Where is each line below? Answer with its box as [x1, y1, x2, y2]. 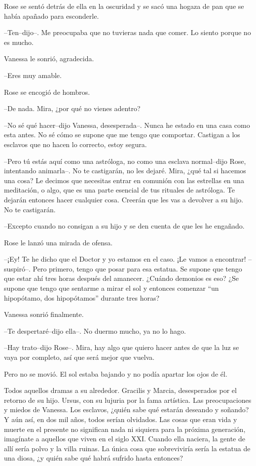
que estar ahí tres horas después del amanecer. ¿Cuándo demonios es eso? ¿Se [4, 273, 239, 283]
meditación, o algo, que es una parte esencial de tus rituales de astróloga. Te [4, 185, 235, 195]
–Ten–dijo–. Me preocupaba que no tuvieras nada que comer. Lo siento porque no [4, 27, 251, 38]
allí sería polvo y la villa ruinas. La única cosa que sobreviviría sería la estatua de [4, 443, 251, 453]
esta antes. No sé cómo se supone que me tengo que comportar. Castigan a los [4, 129, 240, 140]
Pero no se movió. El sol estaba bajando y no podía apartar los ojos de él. [4, 368, 227, 379]
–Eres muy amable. [4, 70, 62, 80]
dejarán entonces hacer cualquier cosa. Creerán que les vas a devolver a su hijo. [4, 194, 244, 204]
